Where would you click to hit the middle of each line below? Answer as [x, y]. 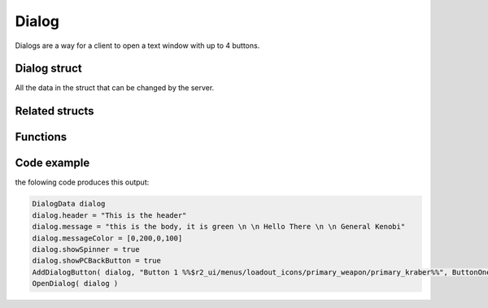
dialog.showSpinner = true [86, 249]
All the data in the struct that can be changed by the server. [115, 88]
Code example [52, 163]
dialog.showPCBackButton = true [97, 261]
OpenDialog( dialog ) [75, 284]
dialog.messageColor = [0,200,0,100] [107, 238]
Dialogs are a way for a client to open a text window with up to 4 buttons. [137, 46]
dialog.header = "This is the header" [109, 215]
